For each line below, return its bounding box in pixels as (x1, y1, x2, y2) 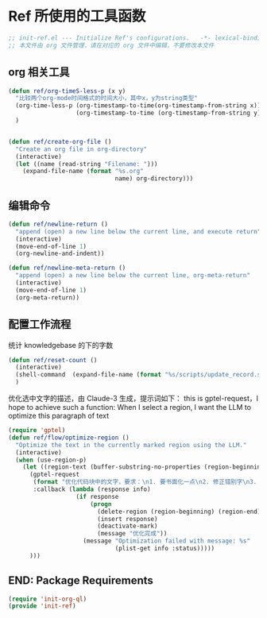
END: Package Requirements (8, 574, 153, 588)
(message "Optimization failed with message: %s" (83, 537, 250, 545)
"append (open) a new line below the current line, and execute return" (15, 227, 261, 235)
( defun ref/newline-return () (8, 220, 109, 228)
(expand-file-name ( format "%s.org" (22, 168, 145, 176)
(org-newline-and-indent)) (15, 249, 105, 258)
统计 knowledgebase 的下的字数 (8, 340, 114, 350)
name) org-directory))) (114, 175, 194, 183)
